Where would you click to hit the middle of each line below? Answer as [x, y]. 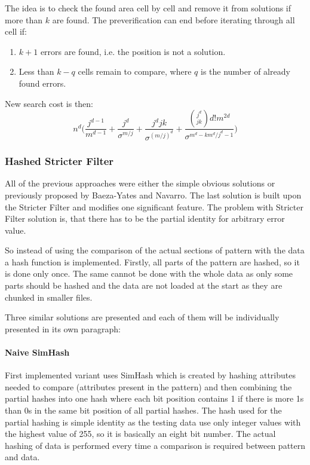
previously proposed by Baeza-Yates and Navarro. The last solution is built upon [153, 195]
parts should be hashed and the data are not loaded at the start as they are [144, 285]
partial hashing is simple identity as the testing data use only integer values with [153, 422]
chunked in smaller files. [49, 297]
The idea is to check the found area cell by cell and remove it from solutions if [148, 8]
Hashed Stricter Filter [59, 161]
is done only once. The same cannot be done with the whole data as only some [149, 273]
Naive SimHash [37, 352]
